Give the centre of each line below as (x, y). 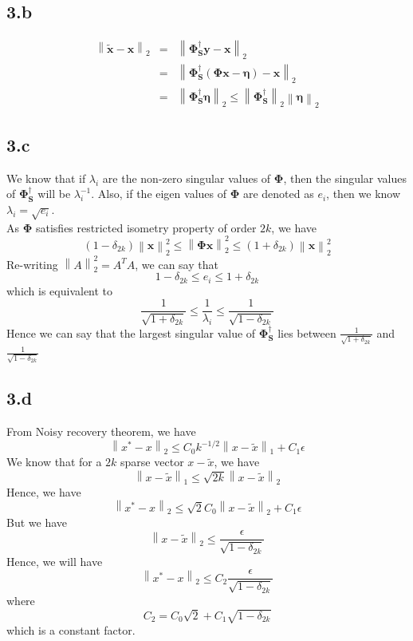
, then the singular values (345, 178)
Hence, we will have (55, 561)
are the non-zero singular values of (187, 178)
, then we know (364, 194)
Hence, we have (44, 491)
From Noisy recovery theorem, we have (101, 431)
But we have (37, 522)
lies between (307, 332)
